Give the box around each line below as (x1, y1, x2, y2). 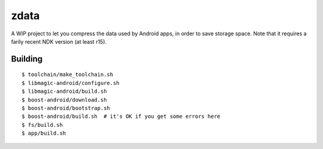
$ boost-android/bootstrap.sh (22, 105, 111, 111)
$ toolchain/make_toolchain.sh (22, 71, 114, 78)
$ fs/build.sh (22, 121, 63, 128)
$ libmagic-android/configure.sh (22, 80, 120, 86)
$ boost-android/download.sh (22, 96, 107, 103)
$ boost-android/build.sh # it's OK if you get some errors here (22, 113, 221, 120)
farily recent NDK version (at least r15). (11, 38, 107, 45)
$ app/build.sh (22, 130, 66, 137)
